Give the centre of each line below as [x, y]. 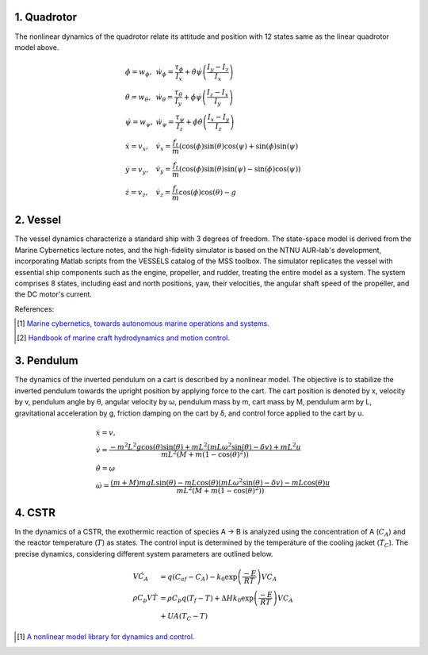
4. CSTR [35, 513]
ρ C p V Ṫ [145, 599]
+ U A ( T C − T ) [184, 617]
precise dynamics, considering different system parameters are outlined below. [144, 553]
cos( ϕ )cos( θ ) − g [208, 193]
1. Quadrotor [46, 17]
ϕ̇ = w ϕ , [138, 73]
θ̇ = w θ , [138, 98]
